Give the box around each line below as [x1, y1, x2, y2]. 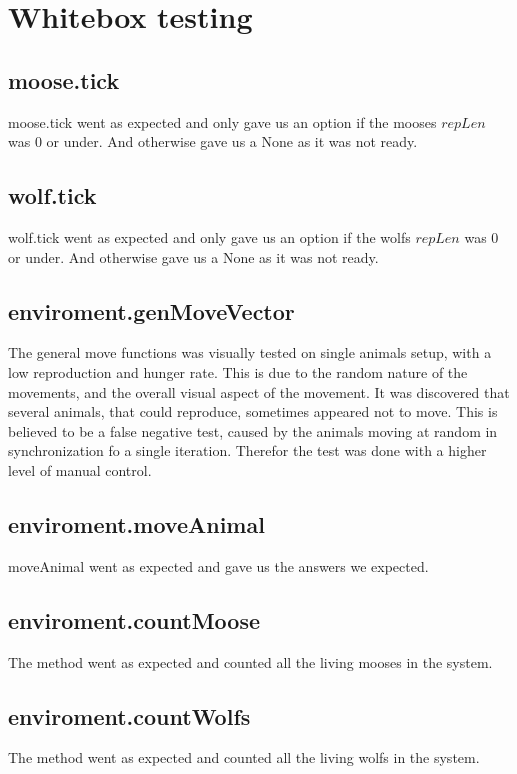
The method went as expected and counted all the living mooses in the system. [8, 651, 493, 672]
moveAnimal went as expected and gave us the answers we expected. [8, 555, 429, 576]
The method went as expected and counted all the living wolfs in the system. [8, 747, 480, 768]
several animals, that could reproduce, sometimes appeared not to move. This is [8, 401, 498, 422]
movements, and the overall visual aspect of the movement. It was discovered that [8, 381, 510, 402]
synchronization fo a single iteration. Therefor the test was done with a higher [8, 440, 487, 461]
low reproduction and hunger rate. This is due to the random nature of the [8, 361, 468, 382]
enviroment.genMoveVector [8, 295, 295, 326]
